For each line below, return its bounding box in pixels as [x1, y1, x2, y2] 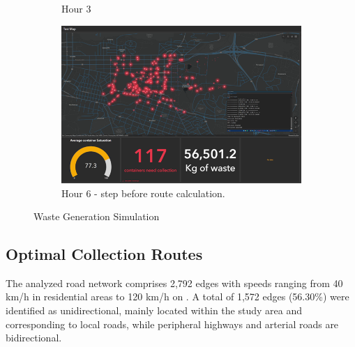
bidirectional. [6, 330, 62, 345]
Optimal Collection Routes [6, 243, 203, 265]
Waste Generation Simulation [33, 209, 160, 224]
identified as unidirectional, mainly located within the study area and [6, 303, 302, 318]
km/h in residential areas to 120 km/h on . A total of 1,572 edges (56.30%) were [6, 289, 349, 304]
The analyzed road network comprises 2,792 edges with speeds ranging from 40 [6, 275, 343, 290]
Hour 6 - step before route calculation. [61, 185, 225, 200]
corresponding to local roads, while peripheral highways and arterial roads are [6, 316, 339, 331]
